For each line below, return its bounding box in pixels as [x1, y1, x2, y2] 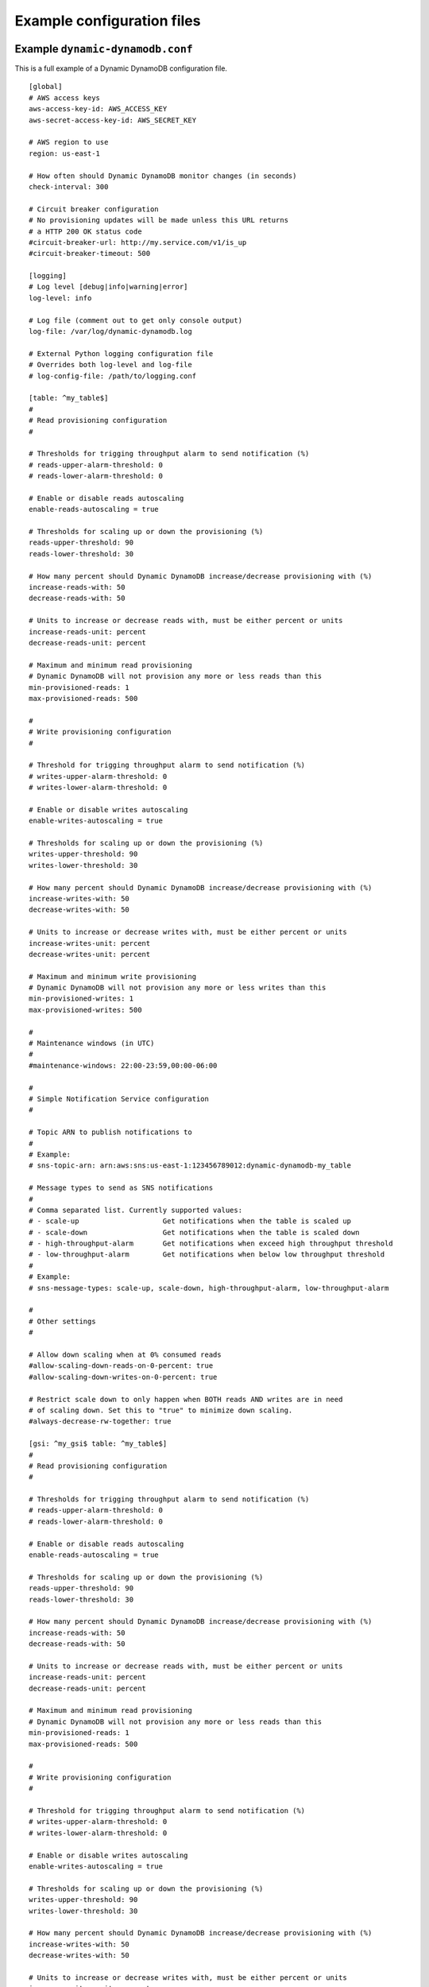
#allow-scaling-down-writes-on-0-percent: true [29, 1372, 218, 1381]
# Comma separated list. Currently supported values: [29, 1205, 242, 1214]
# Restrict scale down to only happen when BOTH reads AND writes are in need [29, 1395, 343, 1404]
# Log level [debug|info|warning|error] [29, 282, 188, 292]
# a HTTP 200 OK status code [29, 227, 142, 236]
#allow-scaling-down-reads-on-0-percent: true [29, 1361, 214, 1370]
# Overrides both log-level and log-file [29, 360, 192, 370]
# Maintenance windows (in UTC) [29, 1039, 155, 1048]
